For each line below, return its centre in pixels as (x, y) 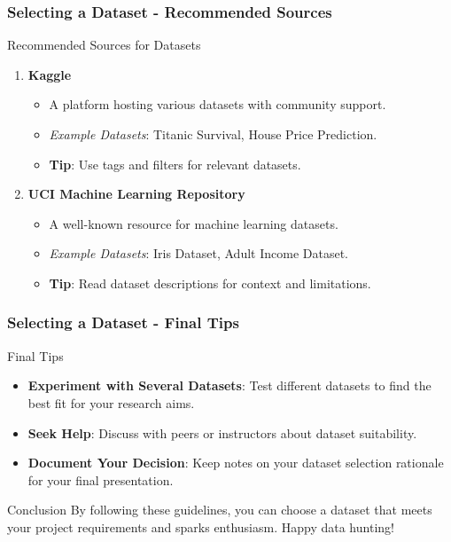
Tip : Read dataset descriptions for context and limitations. (210, 283)
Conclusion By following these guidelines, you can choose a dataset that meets (220, 510)
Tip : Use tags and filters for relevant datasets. (175, 164)
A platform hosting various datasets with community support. (218, 104)
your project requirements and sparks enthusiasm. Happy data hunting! (201, 526)
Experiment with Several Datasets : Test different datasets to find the (229, 385)
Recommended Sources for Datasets (104, 45)
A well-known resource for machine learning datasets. (194, 223)
